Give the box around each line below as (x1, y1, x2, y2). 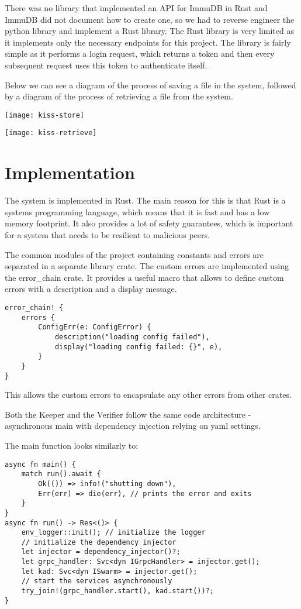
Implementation (5, 160, 135, 184)
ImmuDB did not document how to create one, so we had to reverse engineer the (5, 13, 295, 25)
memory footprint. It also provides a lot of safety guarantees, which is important (5, 217, 293, 229)
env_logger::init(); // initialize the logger (21, 528, 206, 537)
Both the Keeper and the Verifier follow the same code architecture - (5, 408, 251, 420)
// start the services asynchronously (21, 577, 172, 586)
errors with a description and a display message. (5, 283, 177, 295)
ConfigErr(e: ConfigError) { (38, 323, 151, 332)
